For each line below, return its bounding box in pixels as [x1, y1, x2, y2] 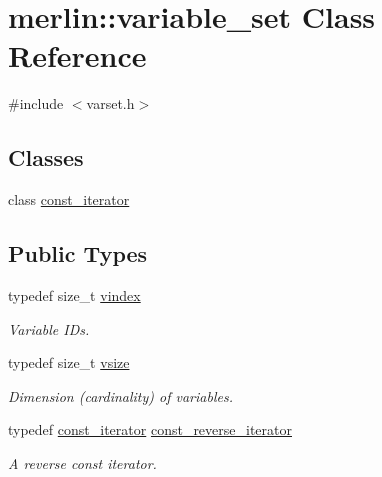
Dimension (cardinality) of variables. [8, 385, 233, 406]
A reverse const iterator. [8, 452, 157, 473]
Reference [8, 35, 147, 76]
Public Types [8, 238, 148, 269]
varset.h [86, 93, 135, 114]
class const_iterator [8, 189, 130, 210]
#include [8, 93, 64, 114]
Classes [8, 142, 84, 173]
